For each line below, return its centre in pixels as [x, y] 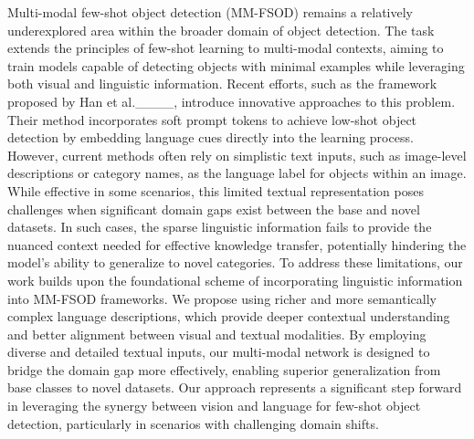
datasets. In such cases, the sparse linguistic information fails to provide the [220, 227]
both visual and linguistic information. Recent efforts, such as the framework [222, 84]
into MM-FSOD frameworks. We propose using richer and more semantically [222, 298]
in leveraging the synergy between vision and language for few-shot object [214, 406]
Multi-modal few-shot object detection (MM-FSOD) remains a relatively [210, 12]
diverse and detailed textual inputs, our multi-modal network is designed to [219, 352]
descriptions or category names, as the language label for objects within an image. [237, 173]
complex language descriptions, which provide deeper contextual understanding [229, 316]
